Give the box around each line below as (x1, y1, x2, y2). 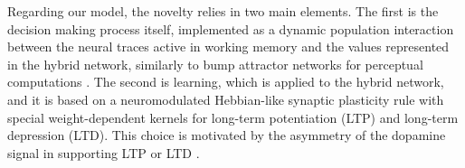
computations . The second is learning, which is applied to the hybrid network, (7, 72, 444, 91)
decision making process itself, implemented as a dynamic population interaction (7, 19, 454, 38)
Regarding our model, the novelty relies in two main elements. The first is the (7, 2, 439, 20)
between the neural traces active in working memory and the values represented (7, 37, 450, 56)
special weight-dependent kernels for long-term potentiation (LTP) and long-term (7, 107, 459, 126)
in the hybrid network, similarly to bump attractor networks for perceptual (7, 54, 423, 73)
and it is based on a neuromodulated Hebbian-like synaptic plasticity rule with (7, 89, 444, 108)
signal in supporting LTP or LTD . (7, 143, 200, 162)
